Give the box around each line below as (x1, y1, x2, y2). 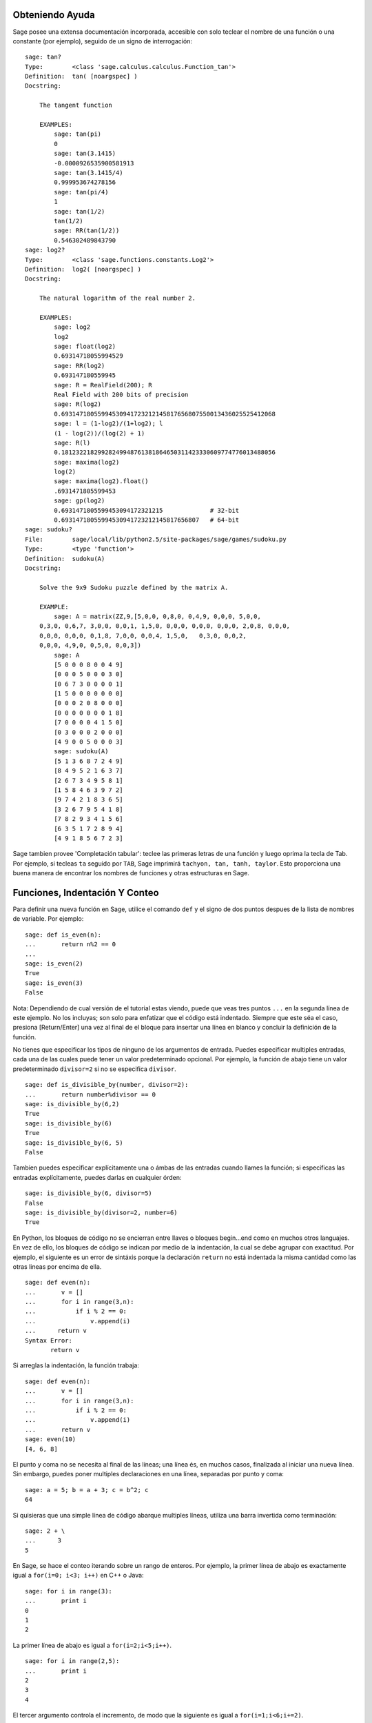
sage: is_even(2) (25, 959, 83, 968)
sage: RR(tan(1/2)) (54, 227, 120, 234)
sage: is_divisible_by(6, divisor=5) (25, 1190, 153, 1197)
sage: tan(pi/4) (54, 188, 109, 196)
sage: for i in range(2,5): (25, 1658, 120, 1665)
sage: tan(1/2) (54, 207, 105, 215)
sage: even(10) (25, 1436, 76, 1443)
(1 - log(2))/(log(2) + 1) (54, 429, 145, 437)
